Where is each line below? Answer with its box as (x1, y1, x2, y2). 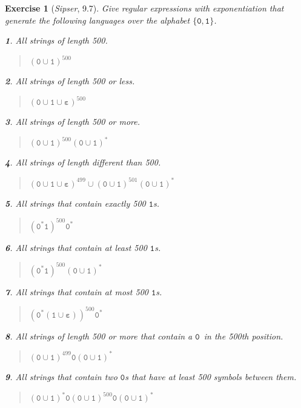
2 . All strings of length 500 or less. (5, 75, 135, 87)
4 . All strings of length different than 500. (5, 156, 161, 169)
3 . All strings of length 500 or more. (5, 115, 141, 128)
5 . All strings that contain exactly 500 (5, 196, 146, 209)
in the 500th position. (203, 329, 283, 342)
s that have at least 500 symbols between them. (125, 370, 297, 383)
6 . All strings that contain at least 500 (5, 241, 147, 253)
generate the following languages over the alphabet (5, 13, 190, 26)
